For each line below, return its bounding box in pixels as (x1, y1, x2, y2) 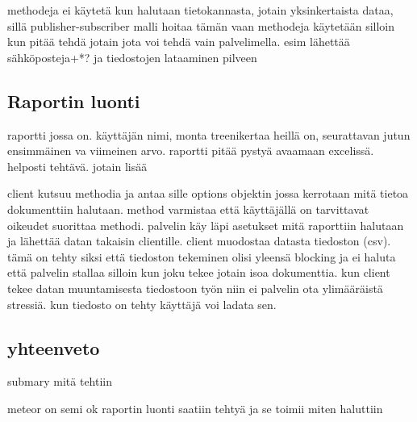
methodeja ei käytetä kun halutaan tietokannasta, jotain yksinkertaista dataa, (7, 2, 394, 18)
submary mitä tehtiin (7, 373, 113, 390)
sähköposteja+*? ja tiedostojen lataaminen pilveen (7, 48, 257, 65)
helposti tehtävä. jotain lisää (7, 157, 148, 174)
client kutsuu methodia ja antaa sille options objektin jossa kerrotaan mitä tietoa (7, 185, 409, 202)
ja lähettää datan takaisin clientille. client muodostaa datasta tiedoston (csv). (7, 232, 391, 249)
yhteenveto (7, 335, 100, 360)
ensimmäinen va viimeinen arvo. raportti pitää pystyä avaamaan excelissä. (7, 142, 374, 159)
